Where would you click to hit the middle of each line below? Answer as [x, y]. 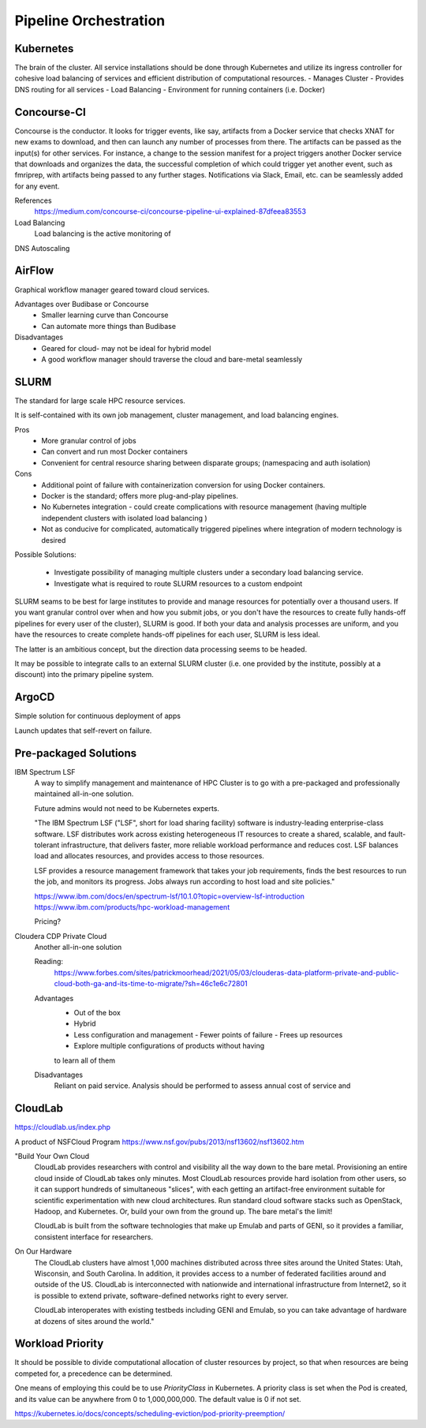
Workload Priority [59, 1344]
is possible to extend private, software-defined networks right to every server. [161, 1295]
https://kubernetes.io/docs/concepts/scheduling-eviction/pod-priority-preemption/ [150, 1413]
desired [54, 540]
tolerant [47, 845]
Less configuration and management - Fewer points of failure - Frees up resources [208, 1034]
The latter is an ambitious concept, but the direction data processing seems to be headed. [161, 649]
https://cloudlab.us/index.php [62, 1127]
